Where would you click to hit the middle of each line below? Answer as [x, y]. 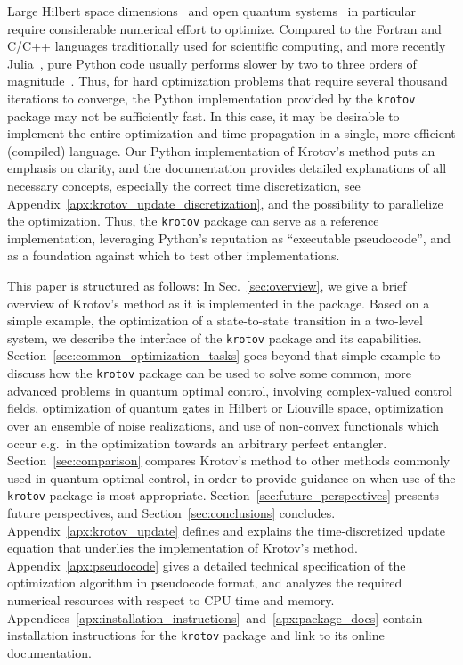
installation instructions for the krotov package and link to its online [196, 635]
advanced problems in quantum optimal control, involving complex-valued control [230, 390]
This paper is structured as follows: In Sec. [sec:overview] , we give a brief [207, 286]
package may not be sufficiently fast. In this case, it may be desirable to [203, 115]
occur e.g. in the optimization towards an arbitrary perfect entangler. [197, 443]
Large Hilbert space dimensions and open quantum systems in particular [211, 11]
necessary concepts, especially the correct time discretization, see [184, 185]
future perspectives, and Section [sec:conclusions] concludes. [171, 512]
